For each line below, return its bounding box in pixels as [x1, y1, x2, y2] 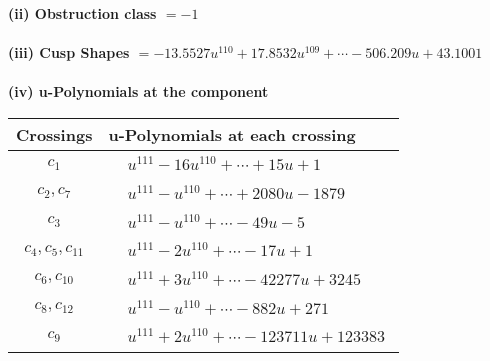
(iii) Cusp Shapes [8, 42, 130, 63]
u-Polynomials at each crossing [108, 122, 356, 146]
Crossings [16, 122, 93, 146]
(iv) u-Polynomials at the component [8, 81, 269, 102]
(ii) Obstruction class [8, 3, 157, 23]
